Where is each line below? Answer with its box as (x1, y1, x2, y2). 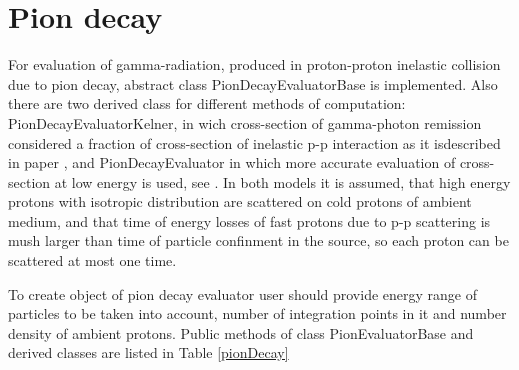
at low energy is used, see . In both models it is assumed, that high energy (54, 171, 511, 192)
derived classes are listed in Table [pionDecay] (8, 342, 289, 363)
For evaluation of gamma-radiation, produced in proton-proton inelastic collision (8, 54, 501, 75)
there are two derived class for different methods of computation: (8, 93, 406, 114)
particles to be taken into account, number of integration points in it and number (8, 303, 507, 324)
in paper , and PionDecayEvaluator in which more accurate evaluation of (8, 152, 456, 173)
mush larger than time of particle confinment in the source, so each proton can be (8, 230, 509, 251)
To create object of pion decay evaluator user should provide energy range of (8, 283, 477, 304)
